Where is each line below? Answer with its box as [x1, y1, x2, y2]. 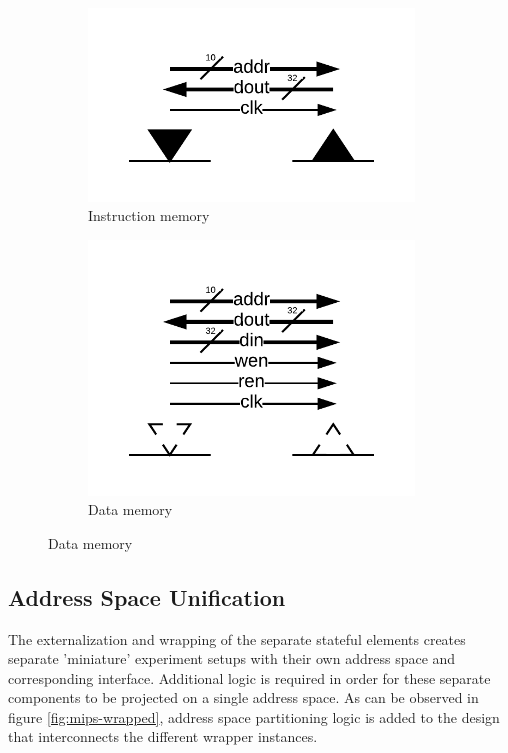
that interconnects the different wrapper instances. [8, 726, 318, 747]
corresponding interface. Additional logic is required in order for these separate [8, 667, 491, 688]
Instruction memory [88, 205, 210, 226]
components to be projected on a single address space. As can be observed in [8, 687, 479, 708]
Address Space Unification [8, 581, 286, 612]
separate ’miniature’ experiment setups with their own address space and [8, 648, 456, 669]
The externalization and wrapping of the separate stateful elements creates [8, 628, 466, 649]
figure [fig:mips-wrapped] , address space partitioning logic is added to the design [8, 706, 500, 727]
